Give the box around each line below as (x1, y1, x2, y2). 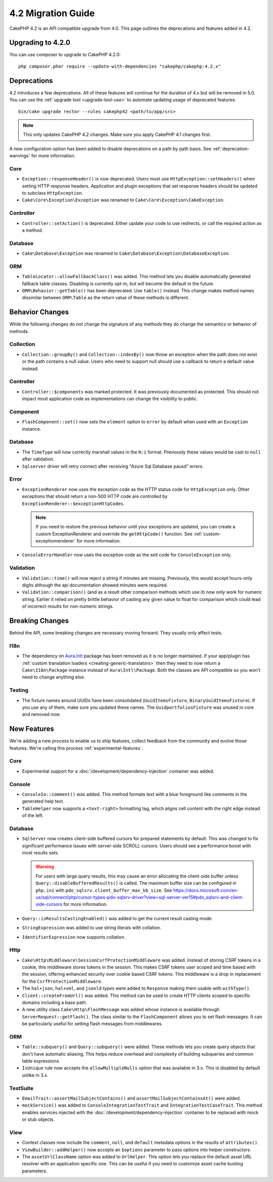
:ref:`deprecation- (212, 146, 250, 152)
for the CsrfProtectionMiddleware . (22, 978, 103, 984)
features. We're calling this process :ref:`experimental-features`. (9, 745, 144, 751)
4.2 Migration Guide (9, 8, 95, 19)
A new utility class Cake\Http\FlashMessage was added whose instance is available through (22, 1007, 220, 1013)
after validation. (22, 456, 55, 462)
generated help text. (22, 798, 64, 804)
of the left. (22, 812, 44, 819)
